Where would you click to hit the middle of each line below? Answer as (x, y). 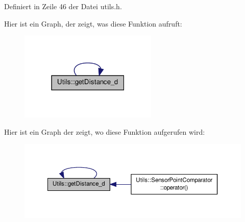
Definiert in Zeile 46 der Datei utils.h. (63, 6)
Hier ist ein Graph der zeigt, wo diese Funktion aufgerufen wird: (105, 131)
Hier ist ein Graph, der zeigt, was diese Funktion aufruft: (93, 23)
